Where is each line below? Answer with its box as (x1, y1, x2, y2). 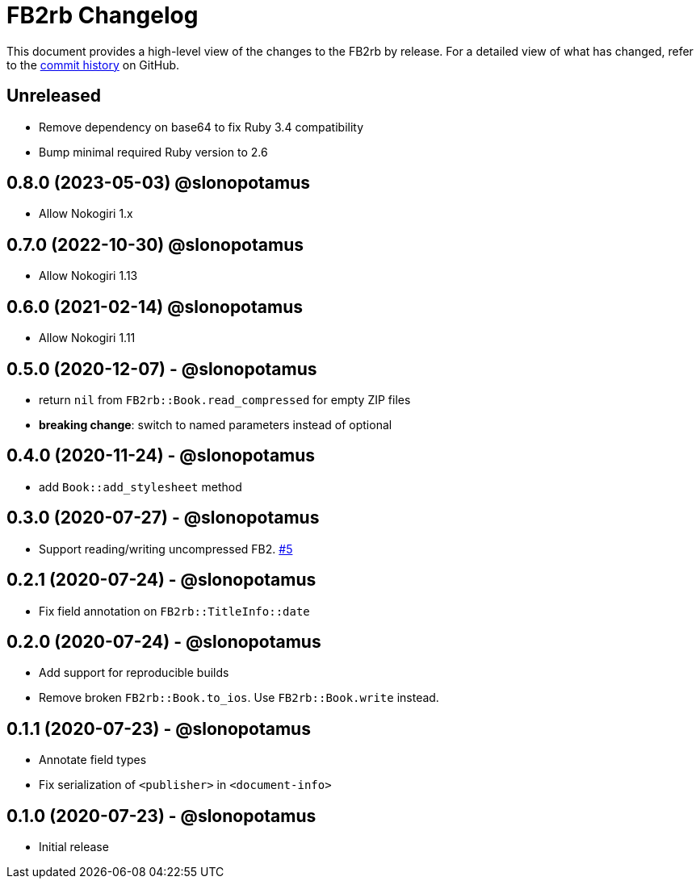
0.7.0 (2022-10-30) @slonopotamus (6, 234, 304, 255)
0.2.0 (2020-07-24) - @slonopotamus (6, 631, 321, 652)
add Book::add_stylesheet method (39, 479, 242, 494)
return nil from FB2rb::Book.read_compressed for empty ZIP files (39, 392, 411, 407)
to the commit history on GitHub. (6, 57, 180, 72)
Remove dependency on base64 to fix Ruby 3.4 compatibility (39, 119, 364, 134)
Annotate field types (39, 753, 147, 767)
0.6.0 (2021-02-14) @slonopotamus (6, 296, 303, 317)
